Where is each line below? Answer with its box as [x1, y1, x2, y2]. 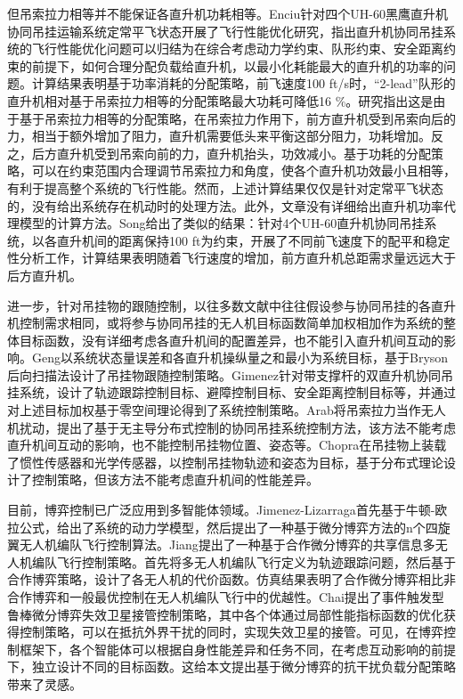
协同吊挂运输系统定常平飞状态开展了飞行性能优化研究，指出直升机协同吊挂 [7, 21, 443, 40]
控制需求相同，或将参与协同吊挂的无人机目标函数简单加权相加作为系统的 [19, 313, 443, 332]
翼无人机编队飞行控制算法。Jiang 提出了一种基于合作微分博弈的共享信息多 [7, 535, 435, 554]
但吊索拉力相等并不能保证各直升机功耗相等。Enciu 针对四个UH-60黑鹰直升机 [7, 4, 448, 22]
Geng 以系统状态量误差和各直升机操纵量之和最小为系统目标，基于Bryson [31, 348, 449, 367]
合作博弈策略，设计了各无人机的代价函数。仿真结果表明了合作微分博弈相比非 [7, 570, 456, 589]
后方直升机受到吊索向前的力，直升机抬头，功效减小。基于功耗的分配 [31, 143, 431, 162]
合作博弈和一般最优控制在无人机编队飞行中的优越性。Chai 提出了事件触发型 [7, 588, 444, 606]
